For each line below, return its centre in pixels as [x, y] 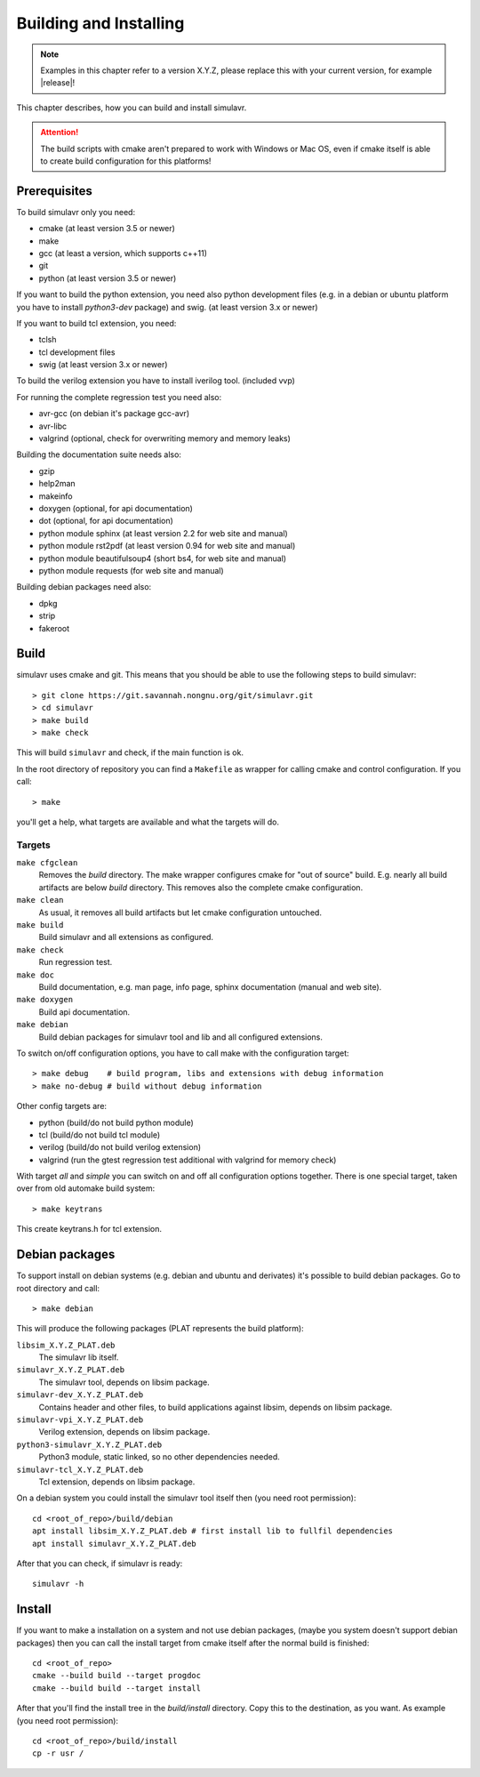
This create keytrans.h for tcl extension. [89, 1229]
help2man [57, 484]
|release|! [58, 83]
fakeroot [54, 628]
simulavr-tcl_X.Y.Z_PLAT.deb [80, 1469]
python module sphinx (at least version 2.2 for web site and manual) [163, 533]
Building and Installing [100, 23]
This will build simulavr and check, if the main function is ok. [130, 752]
